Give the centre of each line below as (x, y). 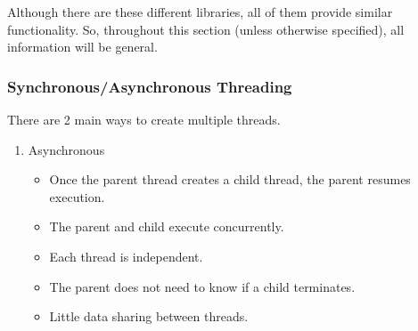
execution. (77, 196)
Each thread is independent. (126, 256)
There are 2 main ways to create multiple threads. (144, 119)
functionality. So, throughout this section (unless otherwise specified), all (206, 29)
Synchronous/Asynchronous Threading (150, 86)
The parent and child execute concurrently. (167, 226)
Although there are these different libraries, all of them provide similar (200, 12)
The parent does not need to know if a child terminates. (202, 286)
